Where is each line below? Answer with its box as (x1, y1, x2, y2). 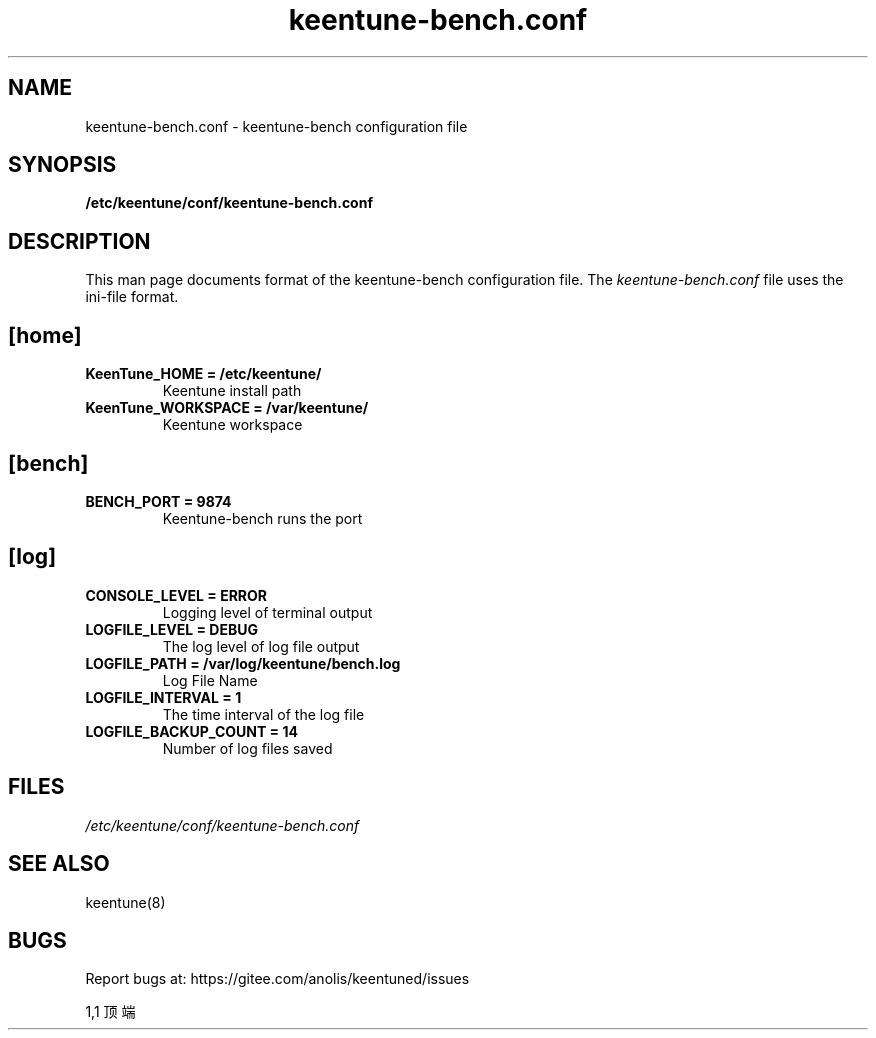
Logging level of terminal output (162, 603, 373, 621)
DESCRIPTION (8, 228, 151, 254)
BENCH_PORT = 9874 (85, 492, 232, 510)
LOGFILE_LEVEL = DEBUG (85, 620, 258, 638)
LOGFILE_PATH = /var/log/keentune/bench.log (85, 654, 401, 672)
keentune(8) (85, 893, 166, 911)
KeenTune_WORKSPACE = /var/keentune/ (85, 399, 369, 417)
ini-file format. (85, 288, 179, 306)
